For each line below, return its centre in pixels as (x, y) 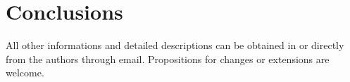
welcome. (25, 73)
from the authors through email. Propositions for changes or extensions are (168, 59)
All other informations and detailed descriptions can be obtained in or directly (175, 45)
